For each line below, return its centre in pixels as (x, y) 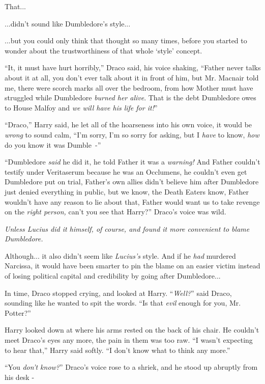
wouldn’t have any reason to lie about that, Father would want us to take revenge (132, 201)
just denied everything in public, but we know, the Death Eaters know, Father (127, 191)
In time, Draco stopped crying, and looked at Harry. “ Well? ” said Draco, (118, 293)
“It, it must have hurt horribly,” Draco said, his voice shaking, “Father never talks (133, 67)
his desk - (20, 377)
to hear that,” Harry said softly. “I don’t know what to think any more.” (117, 350)
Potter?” (18, 312)
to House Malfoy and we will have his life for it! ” (81, 107)
